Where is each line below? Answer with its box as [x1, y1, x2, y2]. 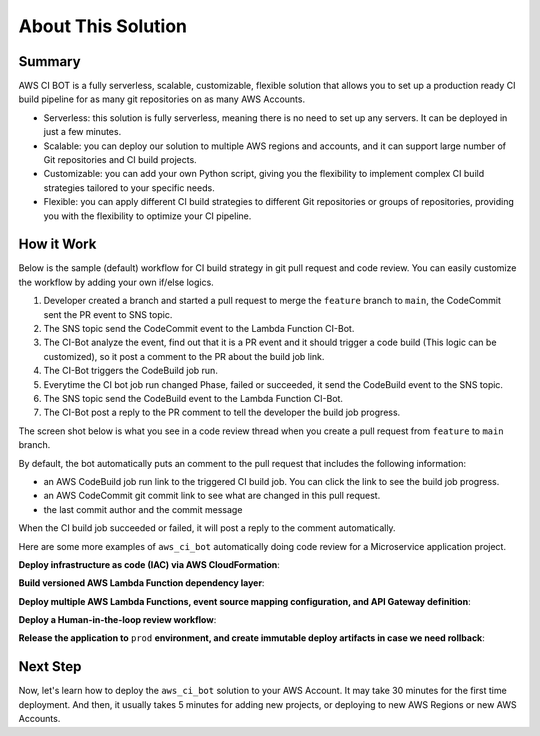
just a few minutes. [43, 126, 122, 138]
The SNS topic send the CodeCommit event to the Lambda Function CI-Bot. [43, 323, 355, 335]
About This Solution [18, 15, 188, 37]
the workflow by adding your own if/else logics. [18, 276, 214, 288]
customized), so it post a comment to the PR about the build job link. [43, 350, 325, 362]
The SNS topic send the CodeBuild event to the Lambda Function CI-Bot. [43, 393, 344, 404]
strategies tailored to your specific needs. [43, 181, 215, 194]
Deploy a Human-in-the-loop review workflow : [18, 614, 217, 626]
